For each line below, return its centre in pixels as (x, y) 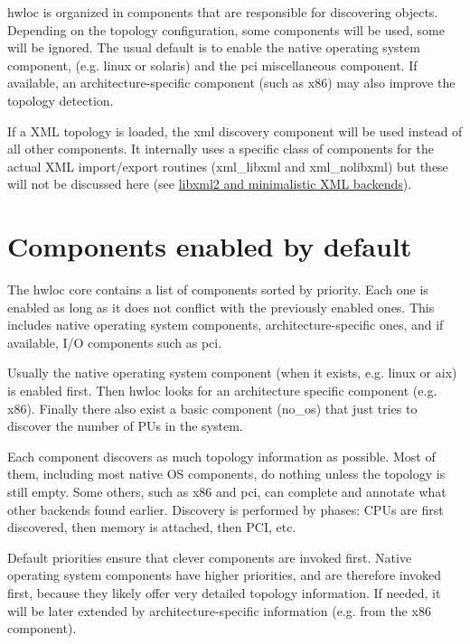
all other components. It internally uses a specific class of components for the (221, 149)
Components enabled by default (210, 246)
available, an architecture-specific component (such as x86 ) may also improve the (231, 83)
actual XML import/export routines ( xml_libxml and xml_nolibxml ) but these (228, 166)
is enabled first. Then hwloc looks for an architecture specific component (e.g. (222, 391)
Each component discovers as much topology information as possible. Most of (221, 456)
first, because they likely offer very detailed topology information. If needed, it (224, 592)
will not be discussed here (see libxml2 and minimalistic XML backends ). (210, 184)
